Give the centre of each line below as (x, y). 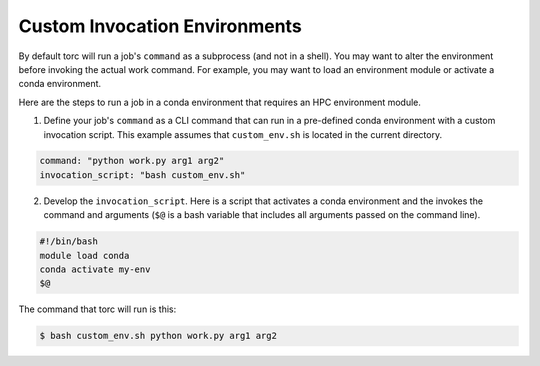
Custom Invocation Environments (160, 26)
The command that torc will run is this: (97, 309)
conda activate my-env (95, 269)
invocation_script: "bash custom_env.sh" (142, 174)
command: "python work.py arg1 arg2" (132, 161)
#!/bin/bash (69, 241)
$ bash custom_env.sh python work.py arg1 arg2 (158, 336)
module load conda (84, 255)
